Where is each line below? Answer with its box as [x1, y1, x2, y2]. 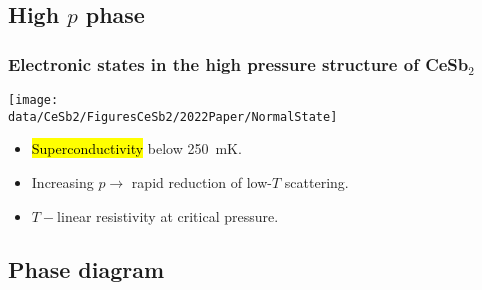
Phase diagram [8, 254, 165, 285]
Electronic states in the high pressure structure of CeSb [8, 51, 469, 76]
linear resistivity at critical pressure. [57, 205, 279, 226]
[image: [8, 93, 59, 107]
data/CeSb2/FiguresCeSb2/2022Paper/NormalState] [8, 109, 338, 124]
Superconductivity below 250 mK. [31, 138, 242, 159]
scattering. [284, 171, 349, 192]
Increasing [31, 171, 94, 192]
